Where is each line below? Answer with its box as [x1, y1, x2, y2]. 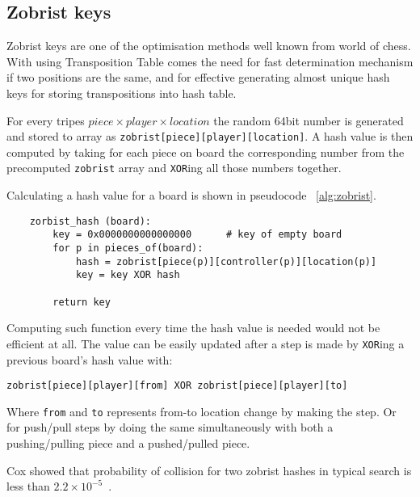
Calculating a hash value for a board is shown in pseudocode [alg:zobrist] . [6, 187, 376, 204]
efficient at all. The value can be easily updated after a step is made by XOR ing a [6, 335, 405, 352]
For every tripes [6, 112, 85, 128]
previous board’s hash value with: [6, 351, 173, 368]
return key [52, 296, 111, 308]
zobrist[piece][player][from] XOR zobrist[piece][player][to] [6, 380, 348, 392]
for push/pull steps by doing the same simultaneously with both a [6, 419, 334, 436]
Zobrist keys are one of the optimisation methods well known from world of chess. [6, 37, 411, 54]
